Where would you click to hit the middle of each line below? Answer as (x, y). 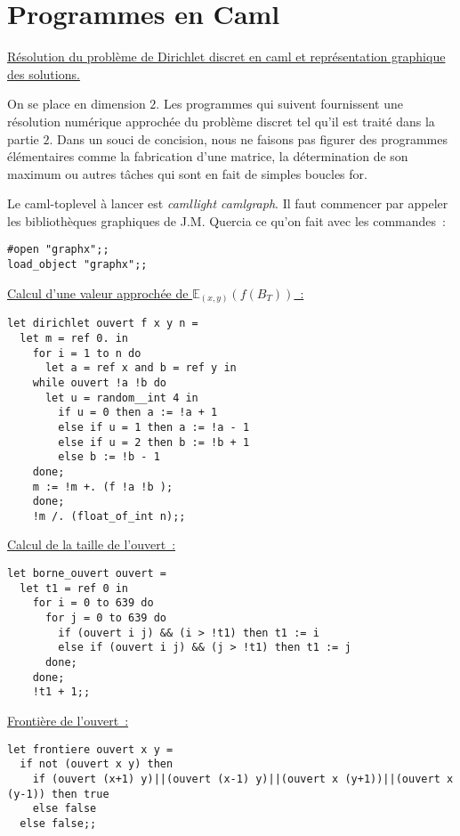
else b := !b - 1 (109, 457)
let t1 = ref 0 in (74, 588)
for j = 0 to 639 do (105, 618)
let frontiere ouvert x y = (90, 749)
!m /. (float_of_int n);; (109, 516)
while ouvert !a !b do (99, 382)
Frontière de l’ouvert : (68, 720)
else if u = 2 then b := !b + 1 (154, 442)
